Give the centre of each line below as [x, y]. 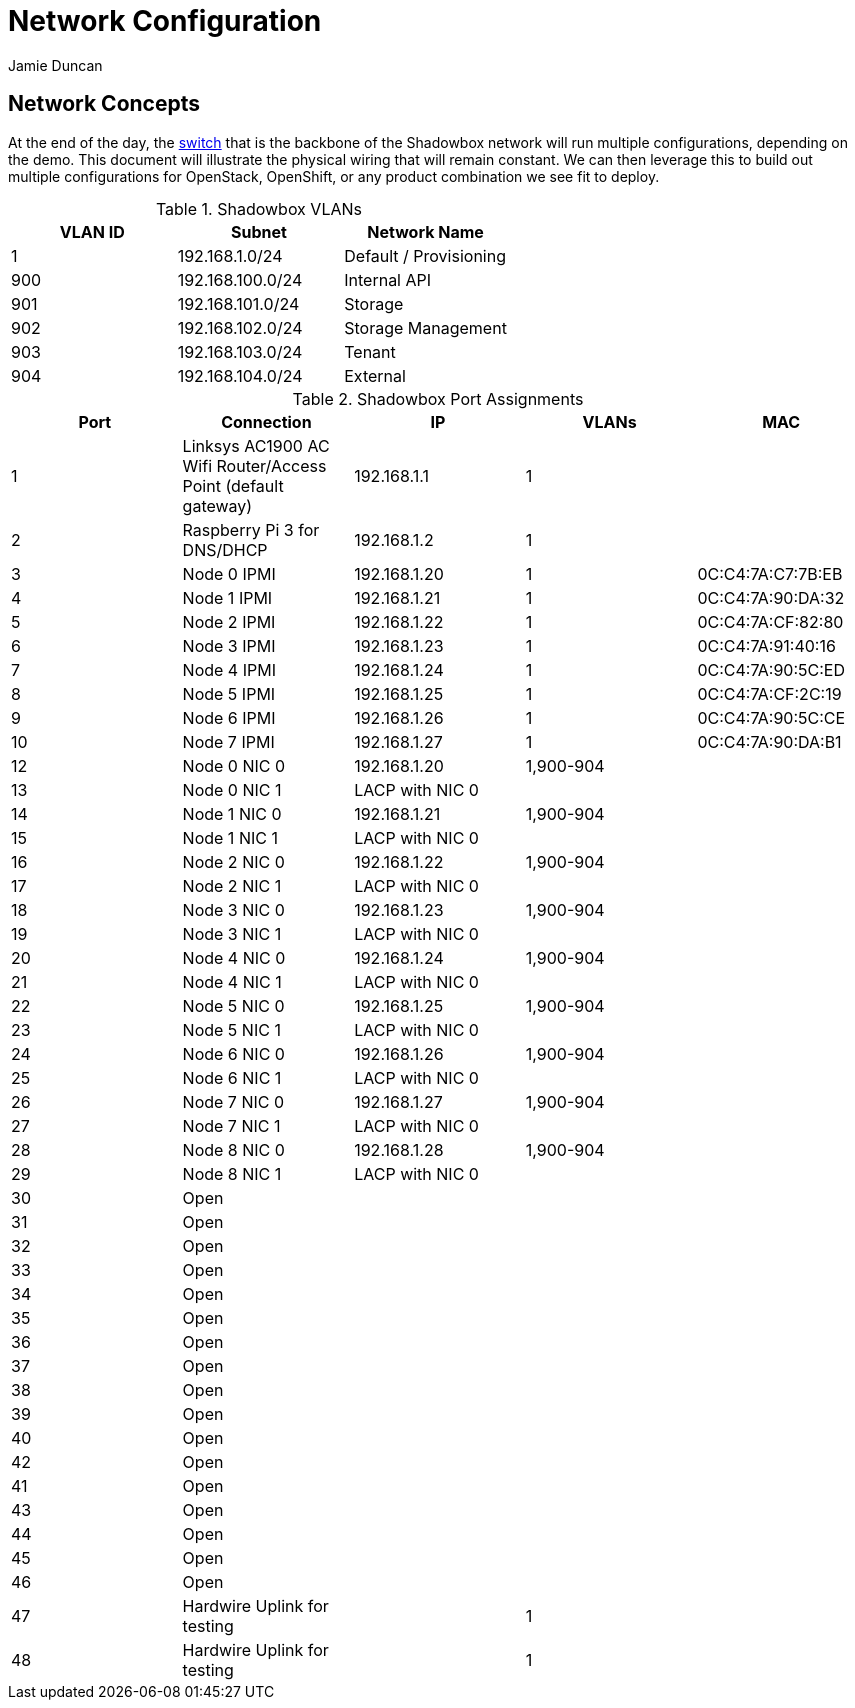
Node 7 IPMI [228, 741]
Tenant [370, 351]
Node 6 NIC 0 [233, 1053]
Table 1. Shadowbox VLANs [258, 208]
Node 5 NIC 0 [233, 1005]
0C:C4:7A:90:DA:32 [771, 597]
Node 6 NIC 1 [232, 1077]
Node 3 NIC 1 [232, 933]
